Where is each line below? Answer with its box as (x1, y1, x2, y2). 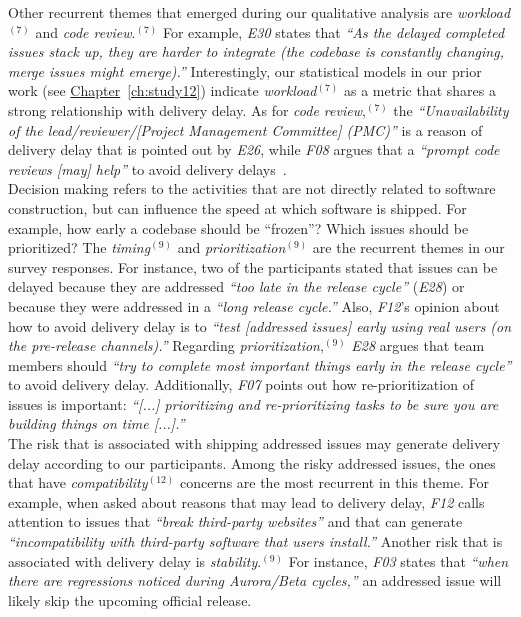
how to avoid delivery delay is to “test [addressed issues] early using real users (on (8, 315, 512, 336)
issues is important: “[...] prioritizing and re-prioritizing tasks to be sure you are (8, 393, 499, 414)
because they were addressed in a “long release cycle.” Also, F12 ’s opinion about (8, 295, 500, 316)
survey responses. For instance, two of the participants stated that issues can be (8, 256, 498, 277)
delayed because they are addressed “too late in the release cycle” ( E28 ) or (8, 276, 465, 297)
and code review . (35, 21, 136, 42)
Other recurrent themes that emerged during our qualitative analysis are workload (8, 2, 511, 22)
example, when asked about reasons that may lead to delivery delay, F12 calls (8, 491, 485, 512)
